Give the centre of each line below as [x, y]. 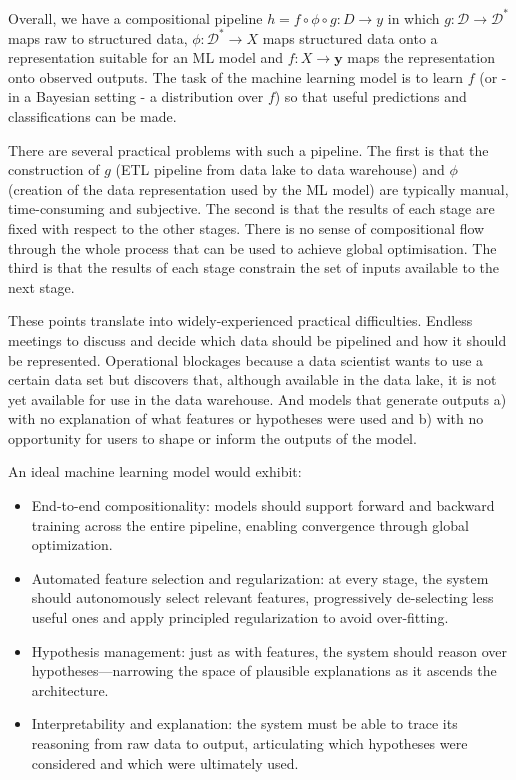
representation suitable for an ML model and [146, 57]
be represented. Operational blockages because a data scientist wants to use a [246, 359]
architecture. [70, 689]
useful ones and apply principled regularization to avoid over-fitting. [240, 617]
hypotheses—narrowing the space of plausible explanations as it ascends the [264, 670]
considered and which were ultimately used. [165, 762]
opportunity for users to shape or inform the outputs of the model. [212, 437]
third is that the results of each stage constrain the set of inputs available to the [254, 267]
